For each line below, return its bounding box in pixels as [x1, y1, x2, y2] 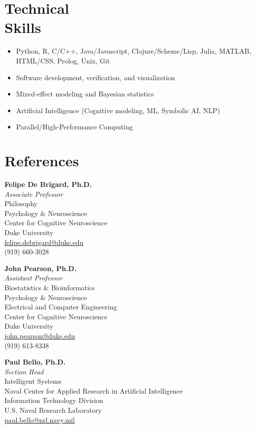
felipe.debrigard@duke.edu [4, 237, 84, 247]
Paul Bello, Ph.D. [4, 357, 66, 367]
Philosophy [4, 198, 38, 209]
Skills [4, 17, 41, 37]
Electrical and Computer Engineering [4, 302, 117, 312]
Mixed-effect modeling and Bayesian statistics [16, 89, 154, 99]
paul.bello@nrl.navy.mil [4, 414, 75, 425]
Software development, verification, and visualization [16, 72, 175, 82]
